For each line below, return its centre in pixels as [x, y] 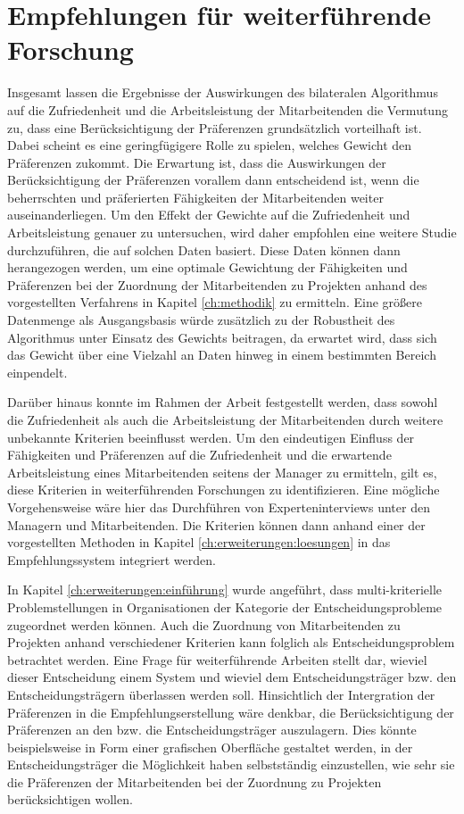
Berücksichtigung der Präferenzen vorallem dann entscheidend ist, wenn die [213, 180]
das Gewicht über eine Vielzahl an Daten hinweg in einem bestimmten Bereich [222, 355]
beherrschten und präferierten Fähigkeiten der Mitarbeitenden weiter [195, 197]
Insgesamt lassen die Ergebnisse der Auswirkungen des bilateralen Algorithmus [223, 92]
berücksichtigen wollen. [70, 799]
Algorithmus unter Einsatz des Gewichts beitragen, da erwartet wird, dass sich [222, 337]
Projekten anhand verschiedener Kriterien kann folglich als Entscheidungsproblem [231, 642]
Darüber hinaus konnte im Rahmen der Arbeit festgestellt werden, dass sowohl [223, 402]
